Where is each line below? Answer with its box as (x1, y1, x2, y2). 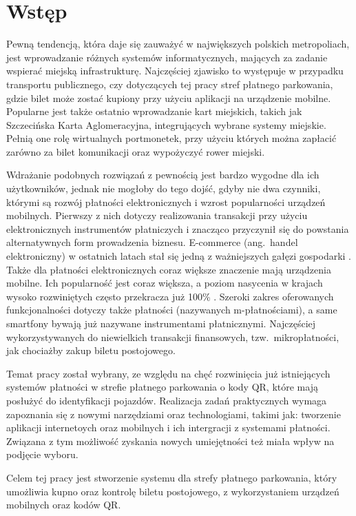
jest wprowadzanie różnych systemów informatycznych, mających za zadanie (6, 50, 328, 64)
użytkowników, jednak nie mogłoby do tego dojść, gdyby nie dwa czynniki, (6, 181, 321, 196)
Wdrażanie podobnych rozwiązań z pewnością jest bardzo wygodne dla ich (6, 167, 320, 182)
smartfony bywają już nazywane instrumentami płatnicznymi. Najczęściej (6, 316, 316, 330)
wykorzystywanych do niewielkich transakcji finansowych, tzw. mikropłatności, (6, 329, 339, 344)
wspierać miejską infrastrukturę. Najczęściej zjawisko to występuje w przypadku (6, 63, 344, 78)
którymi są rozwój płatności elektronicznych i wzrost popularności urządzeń (6, 194, 326, 209)
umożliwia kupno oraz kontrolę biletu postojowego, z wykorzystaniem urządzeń (6, 484, 339, 498)
